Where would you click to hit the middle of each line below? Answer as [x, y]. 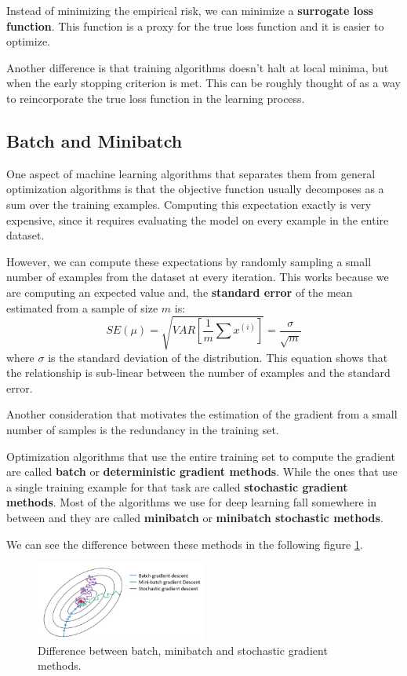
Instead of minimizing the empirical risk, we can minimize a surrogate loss [190, 10]
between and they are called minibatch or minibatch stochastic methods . [195, 517]
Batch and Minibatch [94, 140]
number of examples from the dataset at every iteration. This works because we [198, 277]
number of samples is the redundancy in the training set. [143, 430]
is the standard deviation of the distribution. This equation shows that [218, 357]
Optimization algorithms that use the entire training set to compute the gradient [201, 456]
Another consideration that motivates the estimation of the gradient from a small [202, 414]
